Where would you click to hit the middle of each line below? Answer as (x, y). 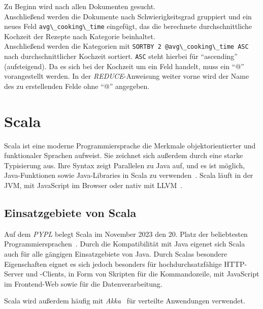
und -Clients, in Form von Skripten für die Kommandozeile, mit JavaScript (142, 274)
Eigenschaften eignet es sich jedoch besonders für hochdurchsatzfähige (113, 264)
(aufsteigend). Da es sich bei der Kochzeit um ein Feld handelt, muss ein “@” (124, 66)
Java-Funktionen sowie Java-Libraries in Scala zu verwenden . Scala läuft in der (129, 175)
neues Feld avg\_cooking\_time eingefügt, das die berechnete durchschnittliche (128, 26)
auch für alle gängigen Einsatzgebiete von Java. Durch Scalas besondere (116, 254)
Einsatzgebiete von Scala (70, 213)
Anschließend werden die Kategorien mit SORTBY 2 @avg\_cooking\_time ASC (126, 46)
